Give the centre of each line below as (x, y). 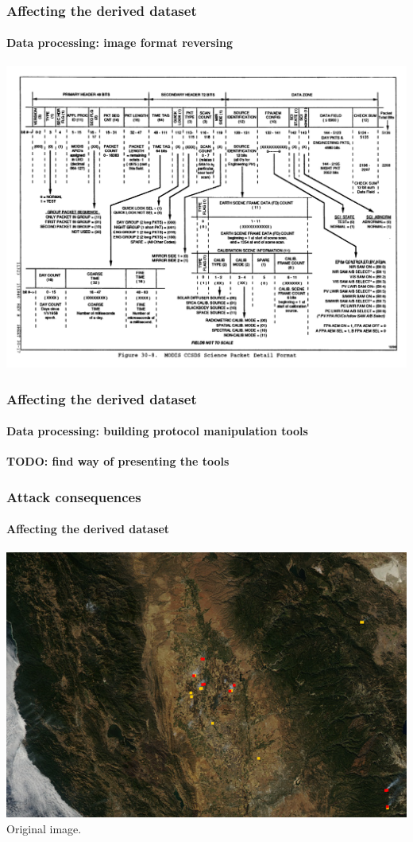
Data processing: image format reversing (120, 43)
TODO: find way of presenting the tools (118, 461)
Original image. (44, 828)
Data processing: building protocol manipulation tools (157, 431)
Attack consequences (74, 496)
